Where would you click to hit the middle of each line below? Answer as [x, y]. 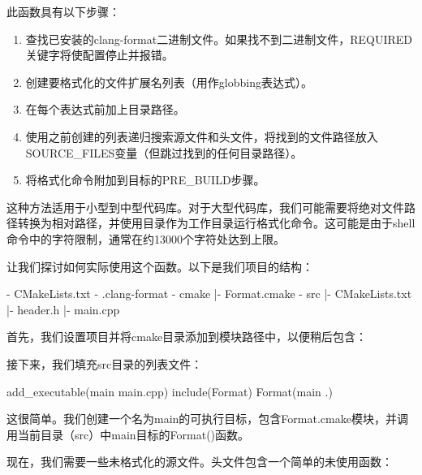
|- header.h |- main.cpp [63, 309]
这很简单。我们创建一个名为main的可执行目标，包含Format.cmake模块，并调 [207, 419]
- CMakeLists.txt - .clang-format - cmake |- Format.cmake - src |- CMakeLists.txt [209, 294]
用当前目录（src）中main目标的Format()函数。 [128, 434]
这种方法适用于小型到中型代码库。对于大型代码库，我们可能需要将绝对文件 [205, 207]
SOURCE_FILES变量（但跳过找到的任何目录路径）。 [164, 152]
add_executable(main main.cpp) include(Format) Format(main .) [170, 391]
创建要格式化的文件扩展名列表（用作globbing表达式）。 [169, 82]
